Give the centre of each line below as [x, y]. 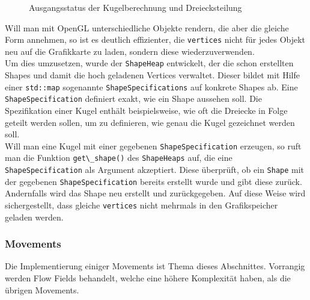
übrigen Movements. [42, 289]
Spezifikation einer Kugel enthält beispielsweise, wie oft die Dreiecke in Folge [146, 110]
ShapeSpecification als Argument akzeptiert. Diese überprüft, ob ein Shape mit [155, 170]
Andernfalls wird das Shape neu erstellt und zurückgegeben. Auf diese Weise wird [155, 193]
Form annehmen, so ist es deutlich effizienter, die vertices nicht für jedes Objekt [155, 39]
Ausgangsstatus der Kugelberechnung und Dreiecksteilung [135, 7]
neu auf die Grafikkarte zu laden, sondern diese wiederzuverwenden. [130, 51]
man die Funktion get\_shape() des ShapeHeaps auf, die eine [119, 158]
